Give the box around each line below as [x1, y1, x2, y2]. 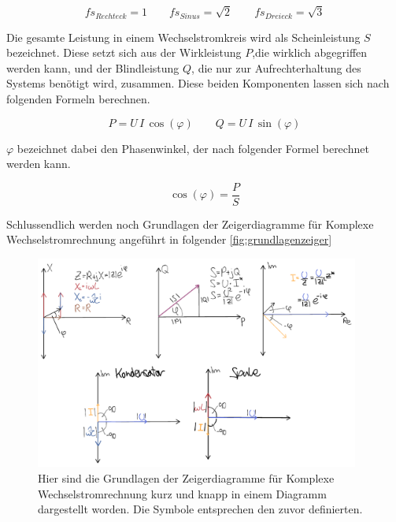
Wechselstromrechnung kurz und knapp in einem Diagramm [38, 485, 327, 501]
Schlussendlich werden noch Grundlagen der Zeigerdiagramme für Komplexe [6, 215, 374, 232]
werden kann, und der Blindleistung [6, 59, 179, 76]
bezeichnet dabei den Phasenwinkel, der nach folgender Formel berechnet [17, 140, 369, 156]
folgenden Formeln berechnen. [6, 90, 150, 106]
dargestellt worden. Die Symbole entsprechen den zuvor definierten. [38, 501, 363, 517]
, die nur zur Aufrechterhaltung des [191, 59, 361, 76]
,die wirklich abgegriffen [252, 44, 368, 61]
